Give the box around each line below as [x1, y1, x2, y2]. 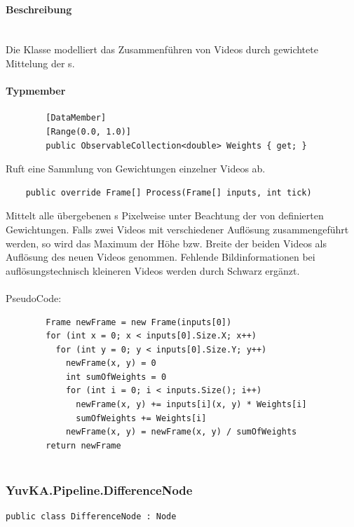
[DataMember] [46, 113, 107, 123]
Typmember [6, 83, 66, 98]
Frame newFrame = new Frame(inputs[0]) [46, 317, 232, 327]
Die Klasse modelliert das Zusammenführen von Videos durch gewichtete [6, 42, 318, 57]
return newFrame [46, 440, 121, 451]
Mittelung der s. [6, 55, 75, 70]
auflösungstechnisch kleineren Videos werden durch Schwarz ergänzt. [6, 263, 300, 278]
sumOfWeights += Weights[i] [76, 413, 207, 423]
